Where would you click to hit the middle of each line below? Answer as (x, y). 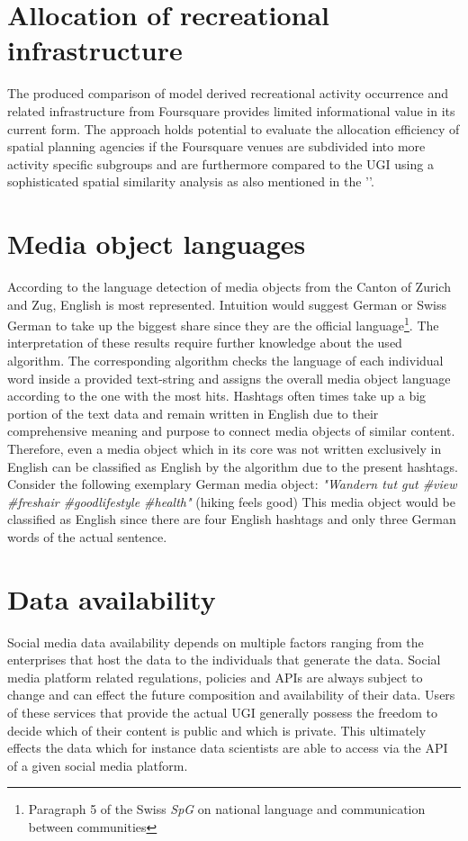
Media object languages (157, 244)
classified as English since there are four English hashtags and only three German (232, 519)
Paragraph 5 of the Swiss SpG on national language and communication (227, 809)
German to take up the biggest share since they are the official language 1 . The (223, 324)
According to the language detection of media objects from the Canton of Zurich (229, 286)
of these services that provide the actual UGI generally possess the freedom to (222, 713)
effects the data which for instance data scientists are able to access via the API (228, 748)
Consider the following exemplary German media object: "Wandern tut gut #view (232, 484)
